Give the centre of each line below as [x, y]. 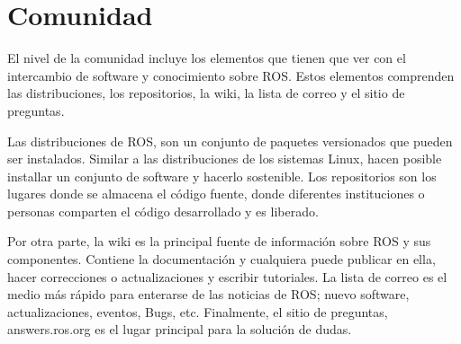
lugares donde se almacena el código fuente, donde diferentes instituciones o [216, 194]
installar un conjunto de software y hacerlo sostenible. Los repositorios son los [222, 176]
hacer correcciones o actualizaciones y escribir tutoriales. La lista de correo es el [227, 276]
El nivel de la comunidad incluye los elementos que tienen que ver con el [207, 58]
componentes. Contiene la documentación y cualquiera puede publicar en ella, [221, 259]
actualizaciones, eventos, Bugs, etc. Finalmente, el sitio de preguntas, [198, 311]
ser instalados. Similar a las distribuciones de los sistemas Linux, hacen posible [225, 159]
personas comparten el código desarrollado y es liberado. [163, 211]
